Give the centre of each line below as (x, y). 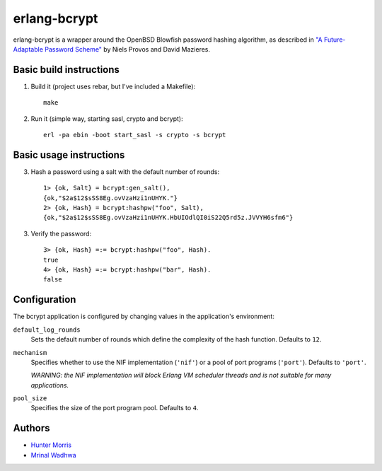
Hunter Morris (51, 445)
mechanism (30, 353)
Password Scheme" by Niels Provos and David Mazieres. (128, 49)
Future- (335, 40)
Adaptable (28, 49)
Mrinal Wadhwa (54, 455)
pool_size (30, 399)
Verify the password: (61, 233)
